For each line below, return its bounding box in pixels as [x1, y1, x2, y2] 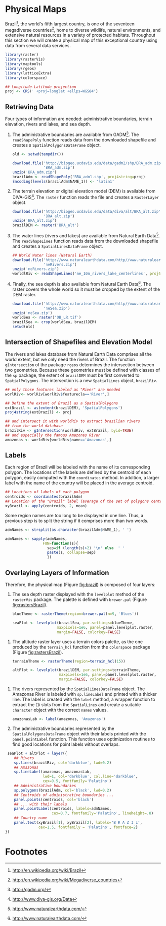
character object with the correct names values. [12, 707, 108, 713]
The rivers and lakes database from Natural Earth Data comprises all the [5, 351, 152, 357]
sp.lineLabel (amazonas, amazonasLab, [14, 769, 92, 775]
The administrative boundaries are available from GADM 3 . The [12, 131, 139, 137]
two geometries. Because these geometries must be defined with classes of [5, 367, 160, 373]
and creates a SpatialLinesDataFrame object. [12, 243, 103, 249]
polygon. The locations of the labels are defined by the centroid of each [5, 469, 152, 475]
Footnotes [5, 846, 48, 857]
